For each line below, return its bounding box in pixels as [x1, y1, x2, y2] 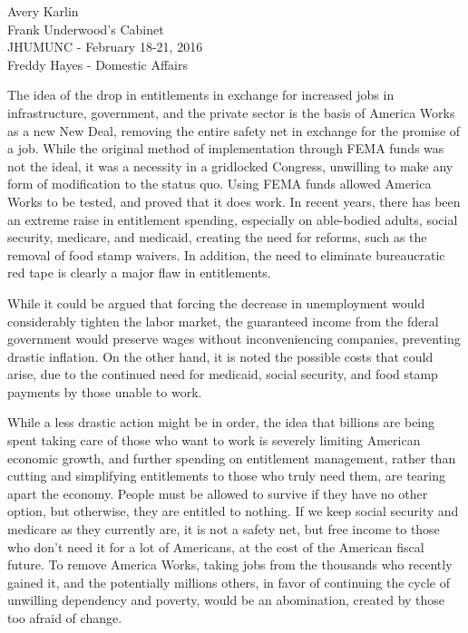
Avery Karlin [7, 2, 79, 20]
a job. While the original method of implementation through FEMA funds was [7, 139, 444, 158]
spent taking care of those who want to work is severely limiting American [7, 431, 421, 450]
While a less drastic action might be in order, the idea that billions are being [7, 413, 435, 432]
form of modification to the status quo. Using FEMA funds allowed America [7, 174, 432, 193]
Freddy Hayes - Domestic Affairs [7, 54, 188, 73]
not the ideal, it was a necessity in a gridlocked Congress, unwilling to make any [7, 156, 453, 175]
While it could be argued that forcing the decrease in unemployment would [7, 293, 425, 312]
